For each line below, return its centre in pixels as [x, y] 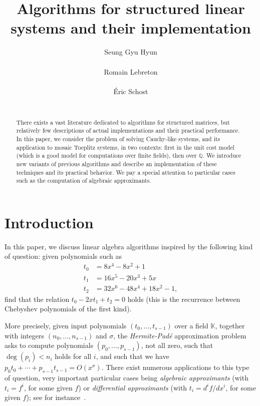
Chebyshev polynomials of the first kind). [68, 309]
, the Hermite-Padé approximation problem [180, 335]
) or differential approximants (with [133, 387]
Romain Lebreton [131, 71]
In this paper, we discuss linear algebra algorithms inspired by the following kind [129, 246]
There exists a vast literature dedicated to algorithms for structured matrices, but [123, 122]
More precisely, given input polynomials [66, 325]
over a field [191, 325]
